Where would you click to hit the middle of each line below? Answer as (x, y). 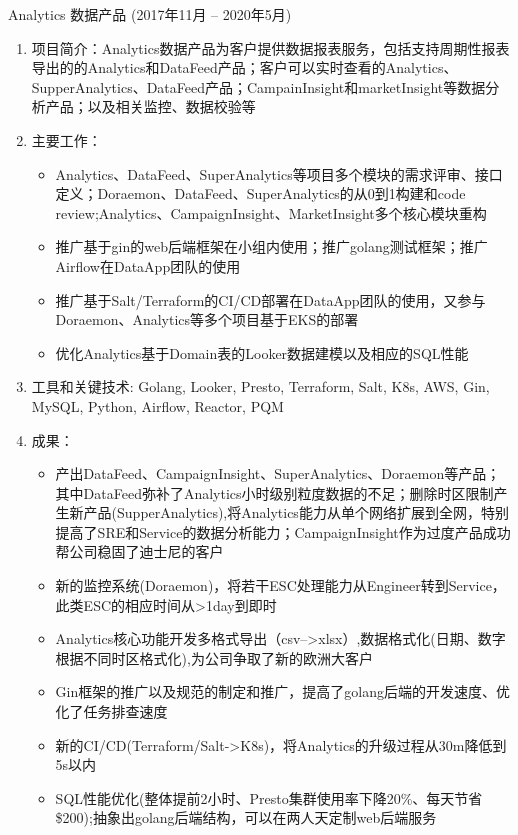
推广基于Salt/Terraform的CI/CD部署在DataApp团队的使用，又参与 (270, 299)
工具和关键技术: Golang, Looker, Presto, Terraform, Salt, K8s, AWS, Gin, (260, 386)
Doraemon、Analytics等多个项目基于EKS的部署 (207, 319)
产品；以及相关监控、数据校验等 (150, 106)
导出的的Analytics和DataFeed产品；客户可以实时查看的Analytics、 (244, 67)
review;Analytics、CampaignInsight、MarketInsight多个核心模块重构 (271, 212)
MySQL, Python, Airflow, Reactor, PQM (157, 405)
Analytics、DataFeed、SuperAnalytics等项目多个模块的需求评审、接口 (279, 173)
